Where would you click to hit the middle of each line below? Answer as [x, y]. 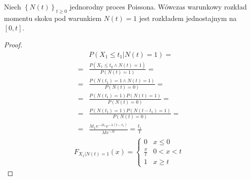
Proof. [13, 44]
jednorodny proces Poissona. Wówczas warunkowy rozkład [158, 6]
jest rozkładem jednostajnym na [188, 18]
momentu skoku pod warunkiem [53, 18]
